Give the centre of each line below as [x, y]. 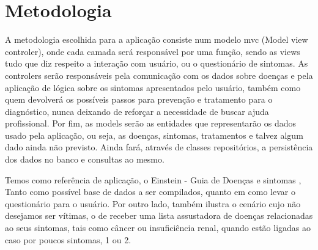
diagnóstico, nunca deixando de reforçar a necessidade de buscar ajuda [137, 111]
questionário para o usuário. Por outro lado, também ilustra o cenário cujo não [153, 203]
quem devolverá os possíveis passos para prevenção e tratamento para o [139, 99]
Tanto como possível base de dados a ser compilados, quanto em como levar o [150, 192]
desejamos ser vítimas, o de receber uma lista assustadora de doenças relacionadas [159, 215]
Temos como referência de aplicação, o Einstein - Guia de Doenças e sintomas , [153, 179]
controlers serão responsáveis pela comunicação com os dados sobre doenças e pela [159, 75]
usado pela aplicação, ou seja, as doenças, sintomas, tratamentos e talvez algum [154, 135]
